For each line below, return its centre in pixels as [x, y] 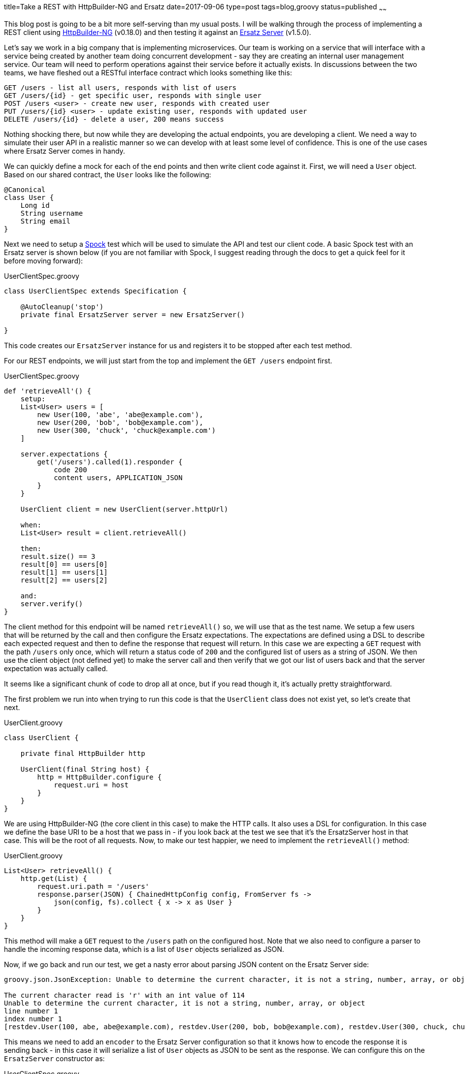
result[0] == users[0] [64, 564]
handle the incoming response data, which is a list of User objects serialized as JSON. [144, 949]
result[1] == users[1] [64, 572]
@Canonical [25, 189]
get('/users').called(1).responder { [110, 462]
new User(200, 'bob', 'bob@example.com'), [120, 422]
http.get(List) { [54, 878]
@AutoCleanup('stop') [62, 307]
